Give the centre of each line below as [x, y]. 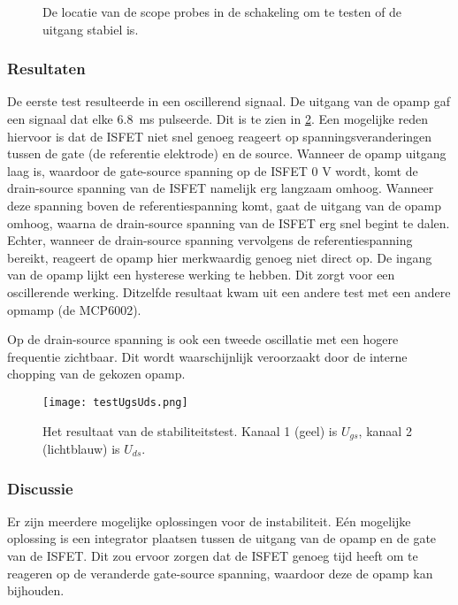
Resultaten [46, 69]
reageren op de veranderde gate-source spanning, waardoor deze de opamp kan [220, 573]
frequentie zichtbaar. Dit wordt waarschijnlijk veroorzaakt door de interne [207, 356]
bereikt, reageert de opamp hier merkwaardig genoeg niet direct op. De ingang [220, 257]
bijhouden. [36, 590]
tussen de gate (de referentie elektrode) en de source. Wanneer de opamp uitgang [227, 153]
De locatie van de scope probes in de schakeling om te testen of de [222, 11]
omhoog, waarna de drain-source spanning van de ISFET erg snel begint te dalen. [229, 222]
